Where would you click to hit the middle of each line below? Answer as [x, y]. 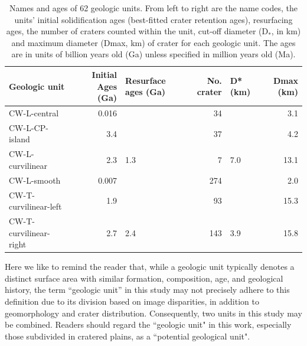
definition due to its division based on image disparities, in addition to [132, 301]
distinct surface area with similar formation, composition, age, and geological [144, 278]
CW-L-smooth [35, 180]
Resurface [146, 80]
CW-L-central [34, 113]
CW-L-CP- [29, 127]
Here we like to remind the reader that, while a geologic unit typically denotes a [150, 267]
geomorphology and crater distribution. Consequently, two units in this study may [153, 313]
